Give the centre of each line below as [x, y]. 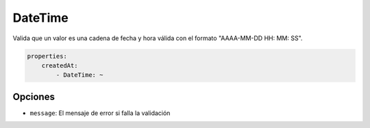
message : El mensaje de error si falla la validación [100, 113]
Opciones [34, 96]
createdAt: [60, 65]
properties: [47, 56]
